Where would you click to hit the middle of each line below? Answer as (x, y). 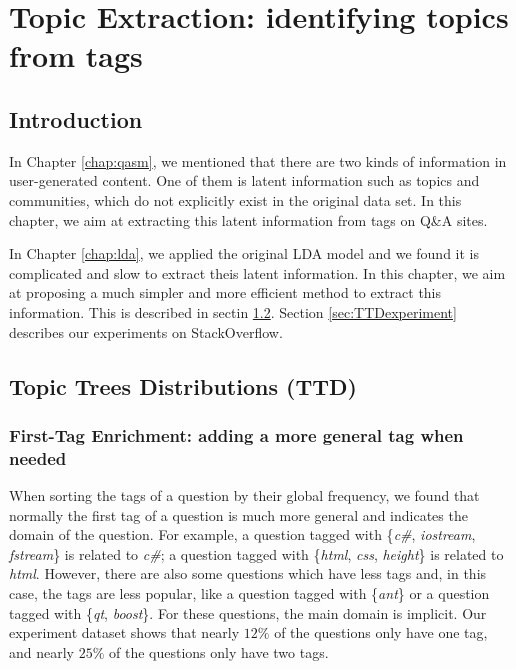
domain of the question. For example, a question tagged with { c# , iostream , (242, 534)
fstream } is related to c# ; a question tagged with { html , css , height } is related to (256, 553)
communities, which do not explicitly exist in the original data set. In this (235, 199)
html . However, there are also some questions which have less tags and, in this (248, 573)
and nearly (42, 651)
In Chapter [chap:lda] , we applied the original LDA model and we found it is (244, 253)
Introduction (76, 118)
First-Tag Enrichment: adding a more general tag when (236, 434)
